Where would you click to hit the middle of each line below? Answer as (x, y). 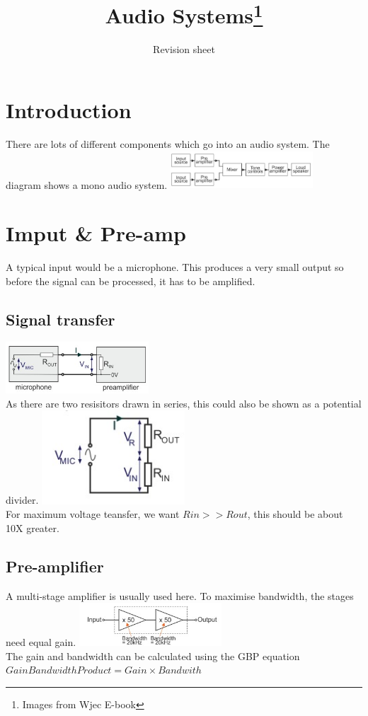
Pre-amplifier (55, 566)
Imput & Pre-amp (96, 233)
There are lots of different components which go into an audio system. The (168, 143)
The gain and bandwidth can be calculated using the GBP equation (153, 656)
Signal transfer (61, 319)
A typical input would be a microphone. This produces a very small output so (175, 267)
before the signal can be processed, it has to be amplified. (131, 281)
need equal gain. (41, 642)
